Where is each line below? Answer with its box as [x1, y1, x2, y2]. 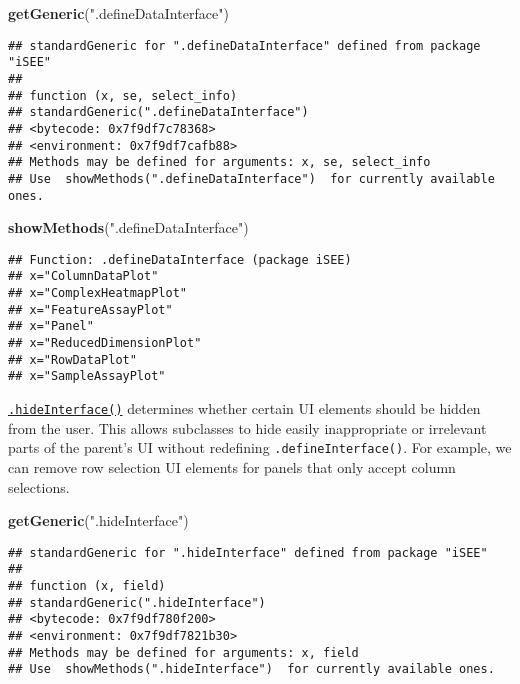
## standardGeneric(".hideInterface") [8, 595, 266, 610]
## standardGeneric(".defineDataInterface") [8, 105, 309, 120]
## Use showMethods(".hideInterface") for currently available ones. [8, 662, 495, 677]
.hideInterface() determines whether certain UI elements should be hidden [8, 398, 481, 418]
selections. [8, 476, 70, 497]
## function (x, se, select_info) [8, 88, 238, 103]
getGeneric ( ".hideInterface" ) [8, 510, 189, 531]
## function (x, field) [8, 579, 166, 593]
